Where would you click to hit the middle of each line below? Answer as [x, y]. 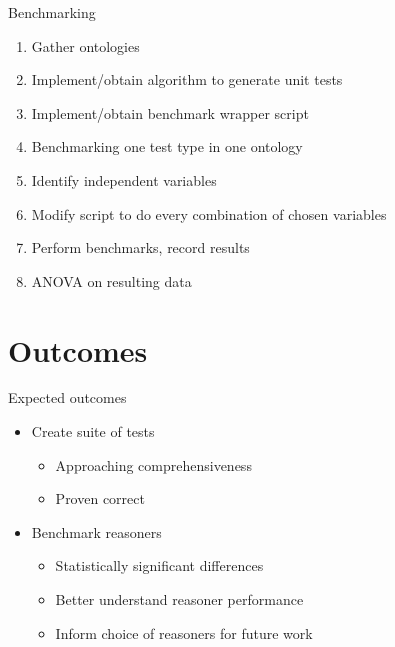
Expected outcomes [67, 397]
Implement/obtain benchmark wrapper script [170, 112]
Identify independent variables [124, 179]
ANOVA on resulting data [111, 280]
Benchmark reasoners [96, 531]
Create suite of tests [93, 431]
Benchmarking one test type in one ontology [167, 146]
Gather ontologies [85, 45]
